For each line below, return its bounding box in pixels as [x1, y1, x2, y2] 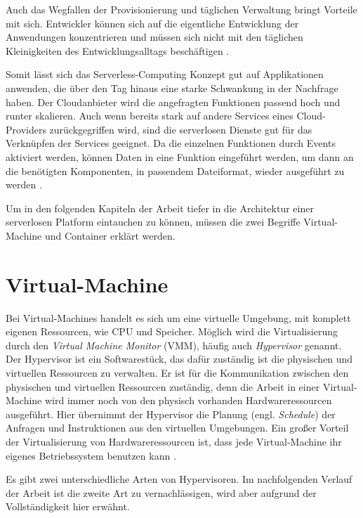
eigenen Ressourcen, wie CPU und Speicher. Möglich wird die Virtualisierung [6, 324, 338, 339]
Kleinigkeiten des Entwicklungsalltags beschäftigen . [6, 43, 230, 58]
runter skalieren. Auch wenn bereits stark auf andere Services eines [6, 108, 293, 123]
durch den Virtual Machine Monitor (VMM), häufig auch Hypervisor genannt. [6, 337, 342, 352]
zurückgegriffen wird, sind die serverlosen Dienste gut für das [49, 122, 312, 136]
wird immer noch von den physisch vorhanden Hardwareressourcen [44, 393, 332, 408]
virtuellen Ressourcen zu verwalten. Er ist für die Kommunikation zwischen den [6, 365, 349, 380]
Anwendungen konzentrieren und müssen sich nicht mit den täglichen [6, 30, 303, 44]
